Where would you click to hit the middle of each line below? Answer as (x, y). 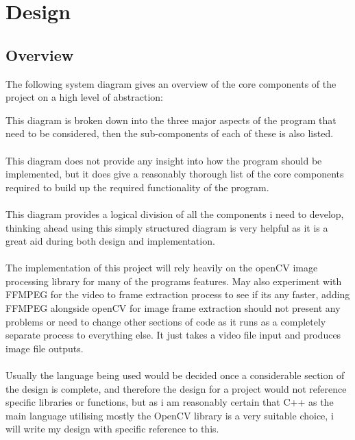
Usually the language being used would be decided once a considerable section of (175, 375)
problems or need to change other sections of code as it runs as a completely (166, 321)
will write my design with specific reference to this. (112, 429)
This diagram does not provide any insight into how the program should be (164, 160)
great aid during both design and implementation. (110, 241)
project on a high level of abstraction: (85, 97)
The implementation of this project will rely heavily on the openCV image (162, 268)
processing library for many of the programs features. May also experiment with (174, 281)
